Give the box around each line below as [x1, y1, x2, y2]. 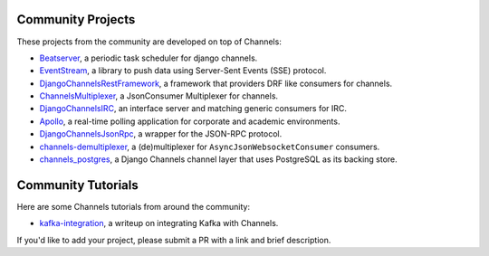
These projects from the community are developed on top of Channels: [16, 36, 283, 47]
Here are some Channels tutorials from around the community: [16, 201, 251, 212]
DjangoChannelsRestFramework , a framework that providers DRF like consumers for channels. [39, 78, 393, 89]
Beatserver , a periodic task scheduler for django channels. [39, 52, 258, 63]
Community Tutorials [16, 177, 139, 193]
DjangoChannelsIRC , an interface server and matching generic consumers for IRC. [39, 103, 348, 114]
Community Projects [16, 12, 136, 27]
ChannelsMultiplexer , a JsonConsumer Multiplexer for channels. [39, 90, 279, 101]
